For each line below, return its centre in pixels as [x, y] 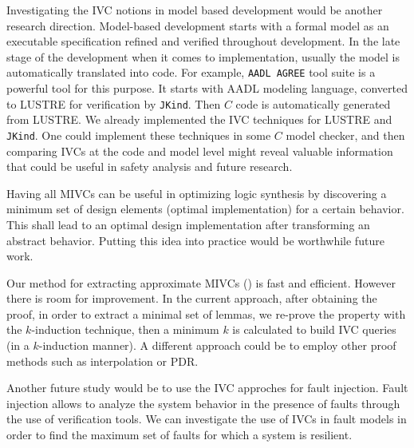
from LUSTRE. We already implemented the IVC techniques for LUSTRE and [199, 119]
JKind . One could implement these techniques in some [139, 135]
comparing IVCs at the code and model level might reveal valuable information [200, 151]
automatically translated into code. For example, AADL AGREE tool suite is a [191, 72]
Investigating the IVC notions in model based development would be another [195, 10]
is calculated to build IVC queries [314, 329]
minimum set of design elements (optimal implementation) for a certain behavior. [205, 209]
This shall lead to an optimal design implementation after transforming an [188, 224]
